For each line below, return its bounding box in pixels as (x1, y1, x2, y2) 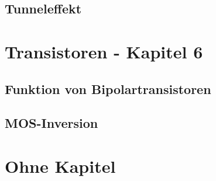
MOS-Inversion (5, 114, 98, 132)
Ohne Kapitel (5, 154, 116, 177)
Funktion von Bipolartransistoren (5, 79, 211, 98)
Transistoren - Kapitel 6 (5, 39, 203, 63)
